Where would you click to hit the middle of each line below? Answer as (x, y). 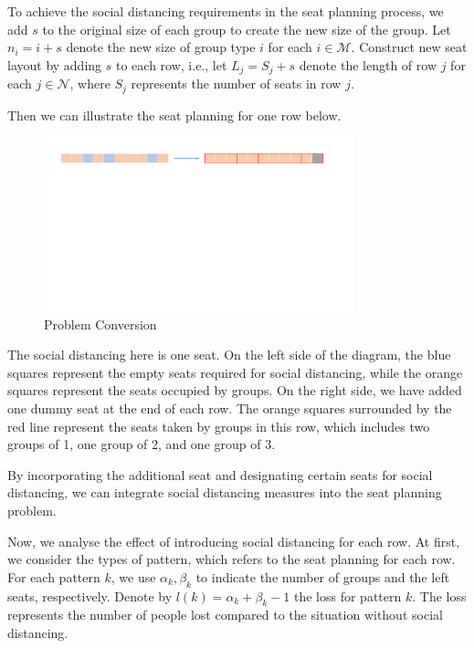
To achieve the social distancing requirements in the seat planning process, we (226, 11)
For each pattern (54, 576)
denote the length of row (368, 64)
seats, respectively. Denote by (90, 596)
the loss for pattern (348, 596)
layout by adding (55, 64)
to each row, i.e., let (171, 64)
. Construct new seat (409, 47)
